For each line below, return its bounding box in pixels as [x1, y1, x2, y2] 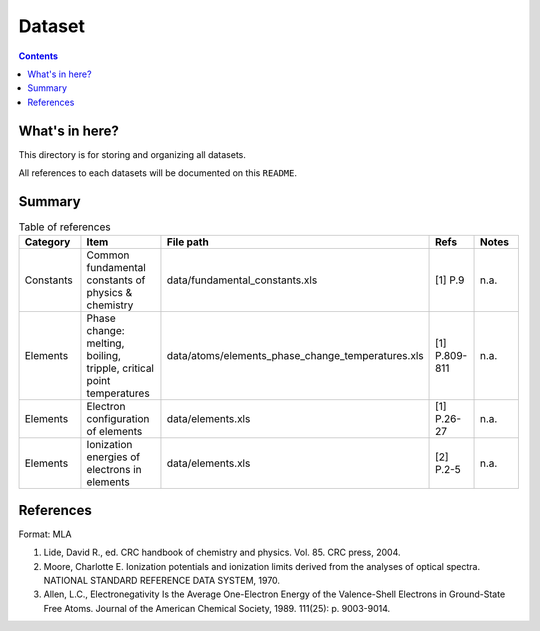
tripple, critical [86, 361, 155, 375]
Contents [18, 50, 59, 62]
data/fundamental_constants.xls [166, 273, 318, 287]
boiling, [86, 349, 122, 363]
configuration [86, 412, 150, 426]
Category [24, 235, 71, 249]
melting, [86, 336, 125, 350]
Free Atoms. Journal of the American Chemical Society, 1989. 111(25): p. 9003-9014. [43, 602, 391, 614]
